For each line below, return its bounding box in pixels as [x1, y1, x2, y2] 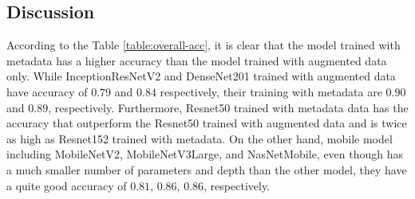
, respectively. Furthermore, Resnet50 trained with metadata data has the [48, 99, 409, 115]
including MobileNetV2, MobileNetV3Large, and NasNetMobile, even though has [6, 146, 404, 162]
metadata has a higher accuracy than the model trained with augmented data [6, 52, 387, 68]
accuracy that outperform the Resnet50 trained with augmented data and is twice [6, 115, 407, 131]
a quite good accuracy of [6, 177, 127, 193]
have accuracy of [6, 83, 88, 99]
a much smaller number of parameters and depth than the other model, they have [6, 161, 407, 178]
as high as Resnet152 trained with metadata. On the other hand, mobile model [6, 130, 393, 146]
